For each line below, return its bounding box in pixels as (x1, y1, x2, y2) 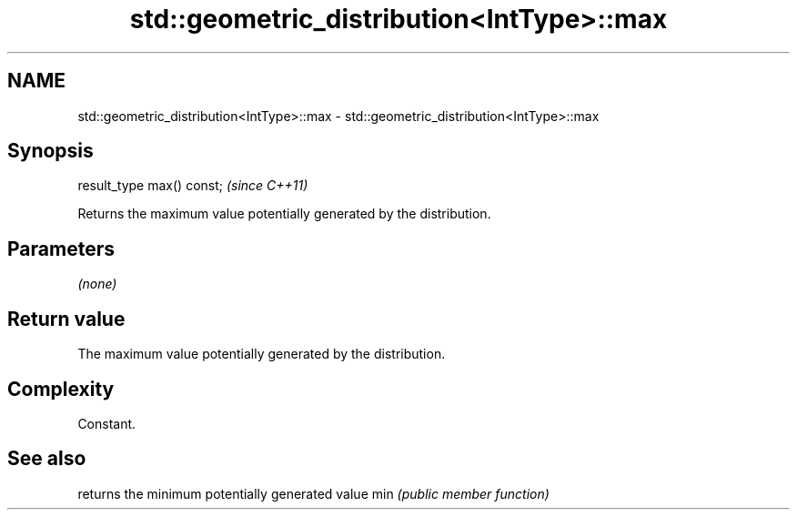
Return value (7, 307, 126, 330)
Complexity (7, 377, 115, 400)
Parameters (7, 237, 115, 260)
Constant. (77, 415, 136, 431)
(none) (77, 276, 117, 292)
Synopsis (7, 139, 94, 163)
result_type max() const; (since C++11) (77, 177, 308, 194)
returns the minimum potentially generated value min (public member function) (77, 485, 550, 502)
